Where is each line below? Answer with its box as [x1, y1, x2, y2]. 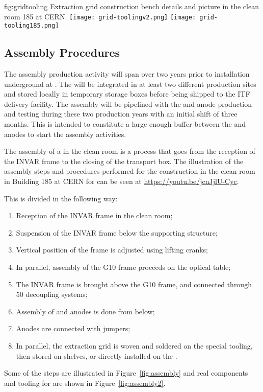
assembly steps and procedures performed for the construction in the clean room [4, 166, 255, 176]
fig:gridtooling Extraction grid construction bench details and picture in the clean [4, 1, 259, 11]
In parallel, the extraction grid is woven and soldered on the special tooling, [16, 340, 253, 351]
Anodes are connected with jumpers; [16, 323, 130, 334]
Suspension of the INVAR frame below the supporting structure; [16, 227, 218, 238]
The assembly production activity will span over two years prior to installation [4, 68, 250, 79]
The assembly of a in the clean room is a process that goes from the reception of [4, 146, 255, 156]
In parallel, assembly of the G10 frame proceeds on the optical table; [16, 262, 231, 272]
